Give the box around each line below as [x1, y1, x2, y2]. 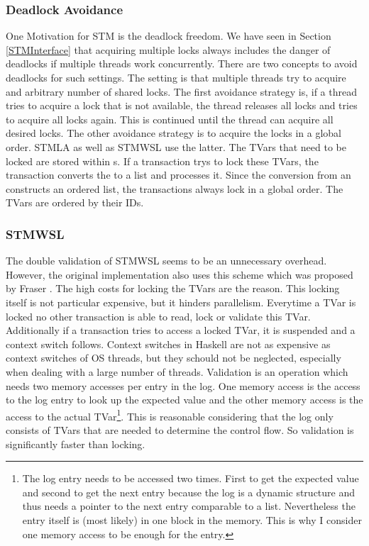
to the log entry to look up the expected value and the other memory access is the [6, 392, 363, 407]
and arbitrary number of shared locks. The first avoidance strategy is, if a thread [6, 84, 357, 99]
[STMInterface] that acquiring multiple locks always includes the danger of [6, 42, 331, 57]
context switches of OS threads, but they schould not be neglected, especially [6, 350, 341, 365]
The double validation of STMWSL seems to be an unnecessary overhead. [6, 253, 327, 268]
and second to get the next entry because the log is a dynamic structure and [22, 484, 356, 499]
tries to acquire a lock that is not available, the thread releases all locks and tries [6, 98, 358, 113]
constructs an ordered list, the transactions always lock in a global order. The [6, 181, 343, 196]
